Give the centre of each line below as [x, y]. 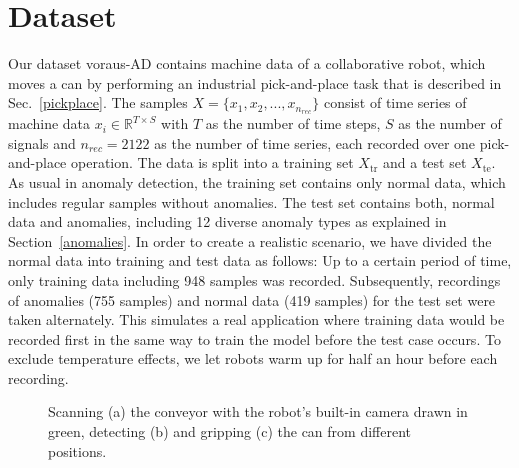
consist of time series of [395, 102]
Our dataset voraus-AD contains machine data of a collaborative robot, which [247, 63]
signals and [42, 142]
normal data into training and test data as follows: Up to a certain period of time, [260, 260]
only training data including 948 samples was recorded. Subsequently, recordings [254, 279]
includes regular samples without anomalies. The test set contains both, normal [251, 201]
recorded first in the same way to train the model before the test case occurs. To [254, 338]
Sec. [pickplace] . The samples [98, 102]
